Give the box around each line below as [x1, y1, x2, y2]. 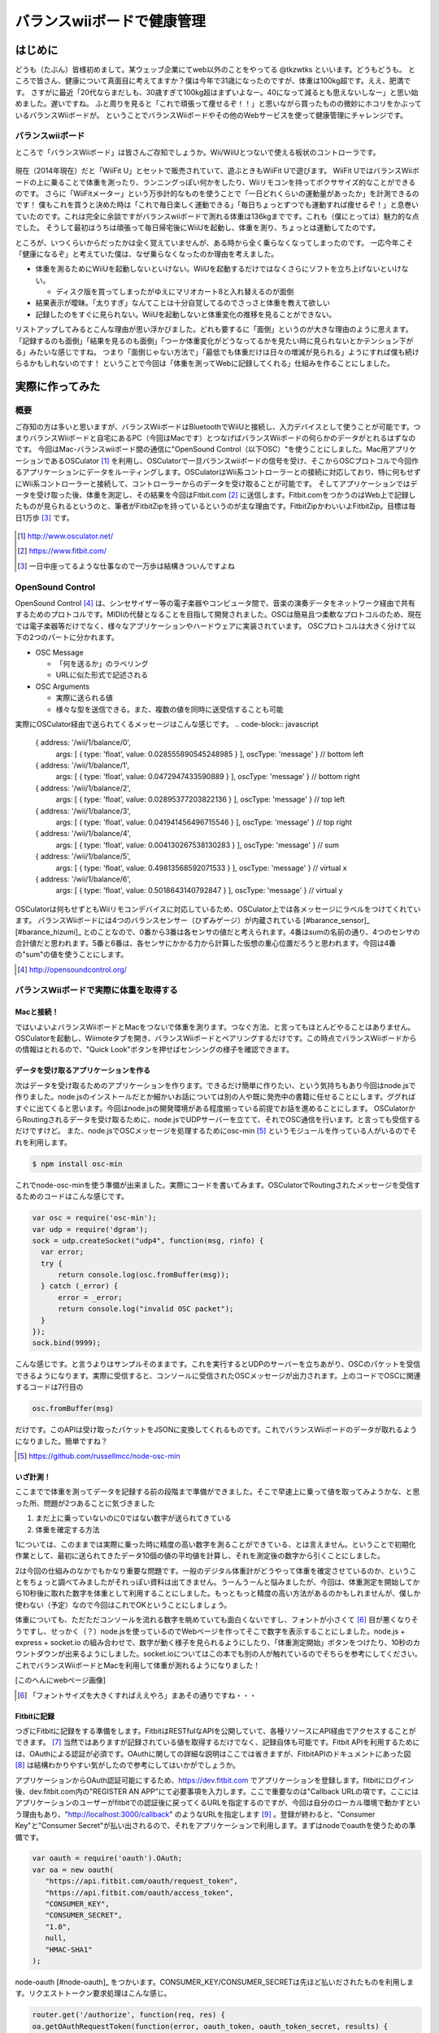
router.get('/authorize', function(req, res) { [32, 2010, 225, 2020]
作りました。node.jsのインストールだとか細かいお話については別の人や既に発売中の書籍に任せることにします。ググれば [15, 1092, 416, 1102]
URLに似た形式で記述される [55, 670, 149, 680]
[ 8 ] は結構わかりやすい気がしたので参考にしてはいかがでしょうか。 [15, 1761, 240, 1770]
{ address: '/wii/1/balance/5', [35, 851, 131, 861]
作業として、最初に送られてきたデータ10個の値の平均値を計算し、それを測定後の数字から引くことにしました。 [15, 1551, 385, 1561]
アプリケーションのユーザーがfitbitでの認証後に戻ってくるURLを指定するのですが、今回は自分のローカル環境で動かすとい [15, 1798, 420, 1808]
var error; [41, 1247, 85, 1256]
